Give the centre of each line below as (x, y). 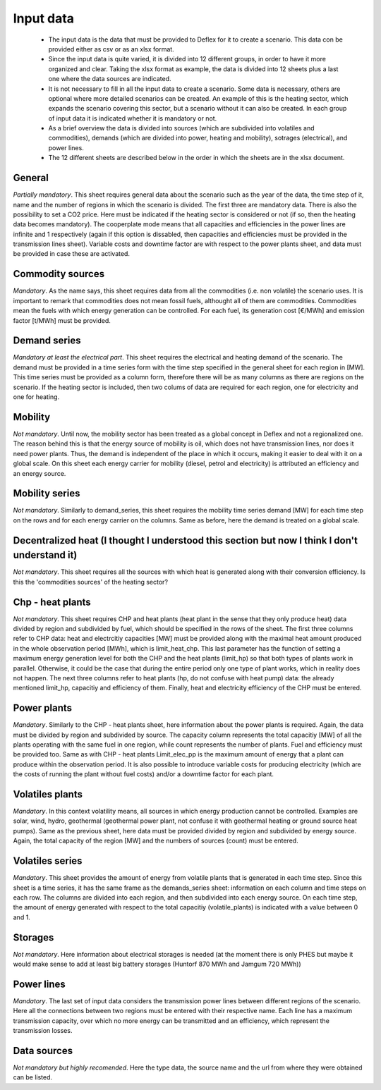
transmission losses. (43, 1031)
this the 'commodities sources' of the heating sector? (91, 582)
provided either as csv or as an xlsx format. (111, 49)
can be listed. (33, 1077)
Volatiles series (48, 861)
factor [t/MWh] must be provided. (62, 320)
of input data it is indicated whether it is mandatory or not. (133, 118)
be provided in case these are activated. (72, 254)
